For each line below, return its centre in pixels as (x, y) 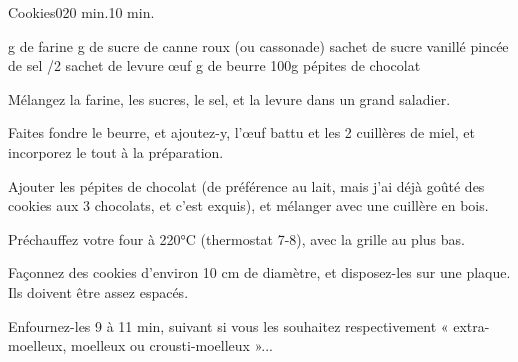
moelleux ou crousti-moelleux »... (171, 345)
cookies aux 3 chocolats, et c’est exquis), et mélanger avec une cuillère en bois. (248, 205)
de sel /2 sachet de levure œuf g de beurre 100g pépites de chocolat (214, 65)
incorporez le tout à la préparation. (116, 151)
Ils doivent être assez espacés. (98, 291)
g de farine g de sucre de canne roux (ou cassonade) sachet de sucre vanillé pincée (258, 45)
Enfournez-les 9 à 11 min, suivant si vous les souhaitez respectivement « (228, 325)
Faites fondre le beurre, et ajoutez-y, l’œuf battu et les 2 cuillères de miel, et (241, 132)
